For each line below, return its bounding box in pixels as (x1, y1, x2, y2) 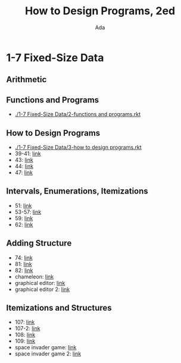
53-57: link (14, 208, 42, 215)
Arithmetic (6, 74, 47, 85)
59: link (14, 214, 33, 221)
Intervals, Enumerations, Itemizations (6, 186, 149, 196)
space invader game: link (14, 344, 77, 351)
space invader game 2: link (14, 350, 82, 358)
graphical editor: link (14, 279, 65, 286)
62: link (14, 221, 33, 228)
